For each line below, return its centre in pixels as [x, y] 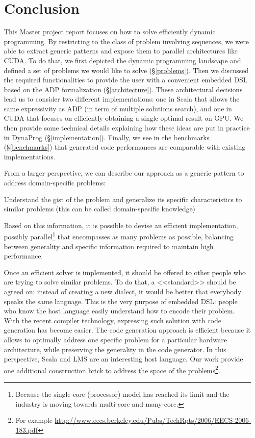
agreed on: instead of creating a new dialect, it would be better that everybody [123, 292]
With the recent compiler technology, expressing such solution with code [113, 320]
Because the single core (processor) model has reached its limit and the [122, 394]
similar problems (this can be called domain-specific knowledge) [100, 209]
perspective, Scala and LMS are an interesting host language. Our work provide [124, 359]
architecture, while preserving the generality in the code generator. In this [115, 349]
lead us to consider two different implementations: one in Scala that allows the [122, 99]
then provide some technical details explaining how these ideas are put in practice [127, 128]
